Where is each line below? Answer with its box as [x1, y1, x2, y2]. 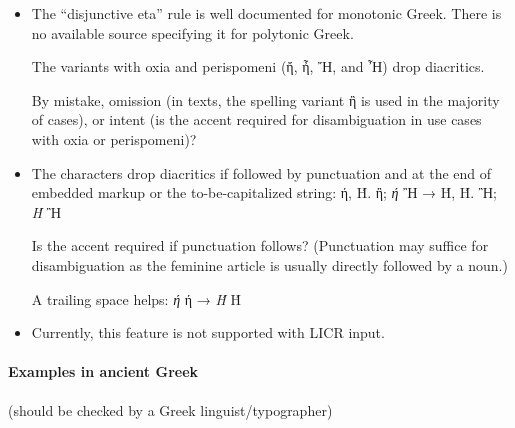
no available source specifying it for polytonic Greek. [31, 22, 354, 43]
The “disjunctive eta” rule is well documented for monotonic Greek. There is [31, 3, 502, 23]
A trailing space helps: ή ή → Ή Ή [31, 288, 241, 309]
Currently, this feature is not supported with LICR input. [31, 322, 385, 343]
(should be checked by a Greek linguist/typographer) [8, 399, 333, 420]
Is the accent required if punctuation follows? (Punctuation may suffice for [31, 235, 489, 256]
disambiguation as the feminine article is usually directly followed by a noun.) [31, 254, 508, 275]
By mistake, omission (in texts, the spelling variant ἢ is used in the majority [31, 89, 500, 110]
